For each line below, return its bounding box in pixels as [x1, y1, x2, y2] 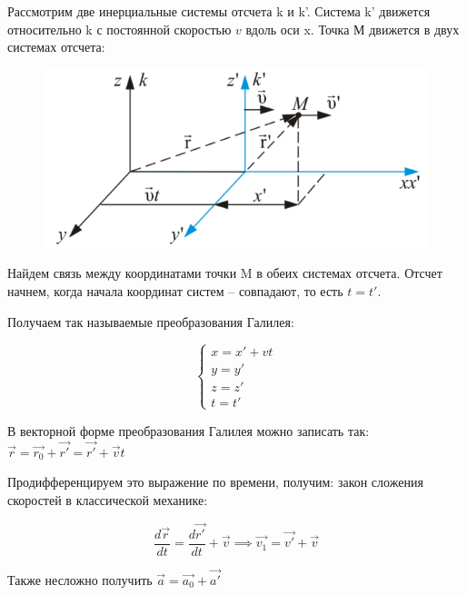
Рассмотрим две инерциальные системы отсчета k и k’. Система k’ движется [7, 2, 431, 20]
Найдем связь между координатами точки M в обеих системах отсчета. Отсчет [7, 263, 442, 283]
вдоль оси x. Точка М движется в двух [245, 19, 460, 38]
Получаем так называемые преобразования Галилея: [7, 312, 294, 331]
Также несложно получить [7, 570, 153, 589]
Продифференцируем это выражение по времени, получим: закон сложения [7, 472, 423, 491]
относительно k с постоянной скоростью [7, 19, 232, 38]
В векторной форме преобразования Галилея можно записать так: [7, 421, 370, 440]
